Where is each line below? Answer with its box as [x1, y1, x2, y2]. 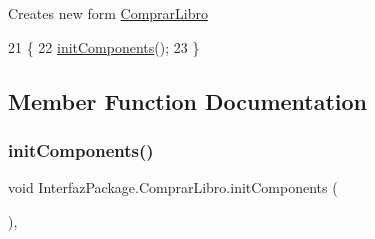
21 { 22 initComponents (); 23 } [8, 36, 200, 57]
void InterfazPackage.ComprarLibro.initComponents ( [8, 177, 338, 198]
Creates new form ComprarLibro [8, 3, 208, 23]
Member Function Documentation [8, 85, 368, 116]
